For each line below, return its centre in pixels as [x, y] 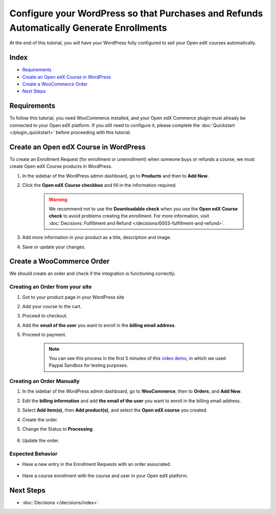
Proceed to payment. [44, 335]
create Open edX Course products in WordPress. [61, 166]
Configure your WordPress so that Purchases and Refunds [136, 13]
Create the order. [40, 419]
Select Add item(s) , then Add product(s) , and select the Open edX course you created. [115, 410]
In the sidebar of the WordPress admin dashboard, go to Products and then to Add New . [116, 176]
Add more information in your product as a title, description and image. [97, 238]
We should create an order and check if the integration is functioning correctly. [93, 273]
